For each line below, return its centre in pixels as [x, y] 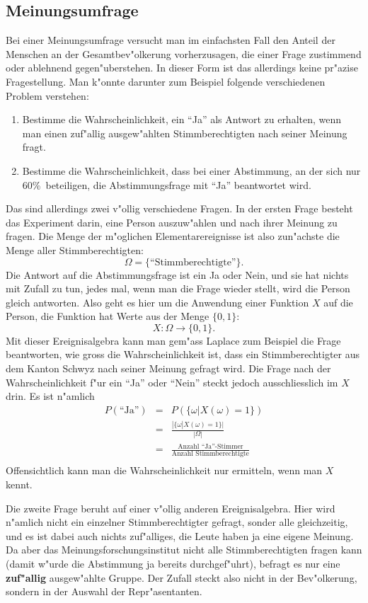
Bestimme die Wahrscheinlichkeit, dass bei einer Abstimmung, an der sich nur [191, 170]
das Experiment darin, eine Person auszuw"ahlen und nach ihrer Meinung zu [172, 222]
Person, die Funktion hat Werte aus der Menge [108, 316]
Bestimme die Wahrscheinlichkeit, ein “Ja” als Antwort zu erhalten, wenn [182, 119]
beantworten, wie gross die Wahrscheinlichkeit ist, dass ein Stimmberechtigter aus [183, 354]
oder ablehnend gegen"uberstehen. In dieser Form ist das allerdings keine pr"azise [182, 68]
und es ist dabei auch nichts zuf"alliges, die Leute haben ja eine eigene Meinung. [180, 535]
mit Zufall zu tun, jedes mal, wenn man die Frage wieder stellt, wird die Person [178, 288]
